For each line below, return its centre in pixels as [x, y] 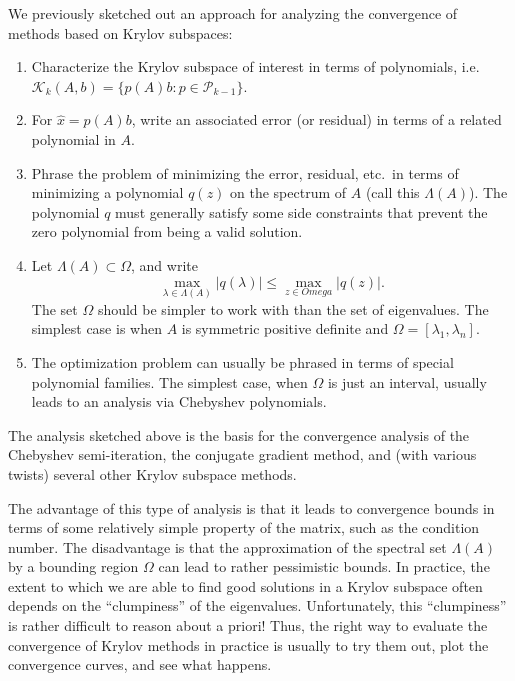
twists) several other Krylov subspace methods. [152, 473]
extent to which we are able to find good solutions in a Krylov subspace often [245, 585]
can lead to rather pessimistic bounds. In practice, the [324, 566]
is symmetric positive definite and [285, 328]
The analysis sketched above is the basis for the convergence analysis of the [239, 434]
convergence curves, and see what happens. [140, 664]
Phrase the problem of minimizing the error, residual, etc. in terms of [245, 172]
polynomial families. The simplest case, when [169, 381]
